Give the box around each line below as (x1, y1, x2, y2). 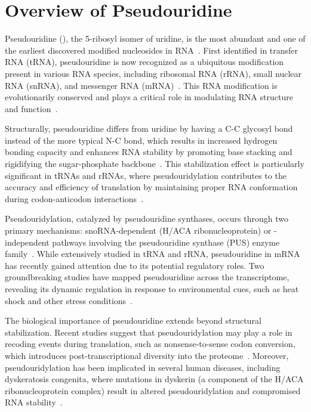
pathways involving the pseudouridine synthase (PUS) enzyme (52, 236, 280, 248)
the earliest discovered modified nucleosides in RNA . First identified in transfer (5, 44, 298, 56)
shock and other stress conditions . (5, 294, 133, 306)
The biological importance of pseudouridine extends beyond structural (5, 314, 261, 327)
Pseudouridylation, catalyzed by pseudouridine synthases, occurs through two (5, 212, 288, 225)
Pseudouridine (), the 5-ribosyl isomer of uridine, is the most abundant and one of (5, 32, 306, 45)
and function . (5, 102, 58, 114)
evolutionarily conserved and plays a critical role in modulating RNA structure (5, 91, 293, 103)
